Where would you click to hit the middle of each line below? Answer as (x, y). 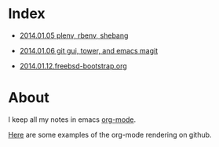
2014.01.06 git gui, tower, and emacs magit (89, 50)
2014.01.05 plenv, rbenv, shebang (74, 35)
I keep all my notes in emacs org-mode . (72, 119)
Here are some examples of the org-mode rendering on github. (110, 134)
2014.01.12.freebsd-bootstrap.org (73, 66)
